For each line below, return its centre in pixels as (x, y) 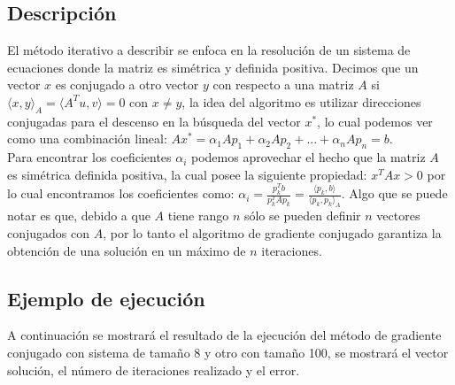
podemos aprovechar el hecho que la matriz (308, 157)
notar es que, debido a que (79, 216)
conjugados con (49, 233)
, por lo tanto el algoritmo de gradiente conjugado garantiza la (272, 233)
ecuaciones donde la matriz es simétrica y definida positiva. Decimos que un (213, 67)
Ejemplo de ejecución (106, 298)
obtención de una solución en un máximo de (127, 250)
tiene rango (198, 216)
